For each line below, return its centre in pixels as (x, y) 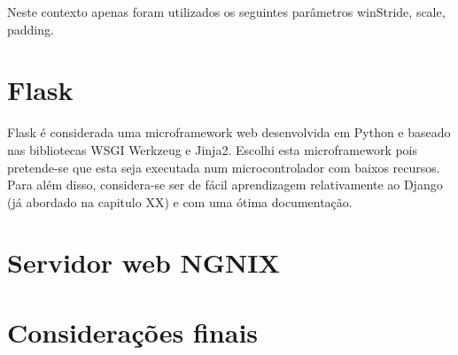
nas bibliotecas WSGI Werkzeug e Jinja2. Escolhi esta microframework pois (213, 149)
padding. (31, 29)
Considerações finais (133, 332)
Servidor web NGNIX (144, 262)
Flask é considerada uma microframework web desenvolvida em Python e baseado (229, 132)
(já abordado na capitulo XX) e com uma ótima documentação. (180, 201)
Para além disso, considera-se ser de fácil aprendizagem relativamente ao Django (225, 185)
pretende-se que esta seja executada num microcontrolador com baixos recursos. (224, 167)
